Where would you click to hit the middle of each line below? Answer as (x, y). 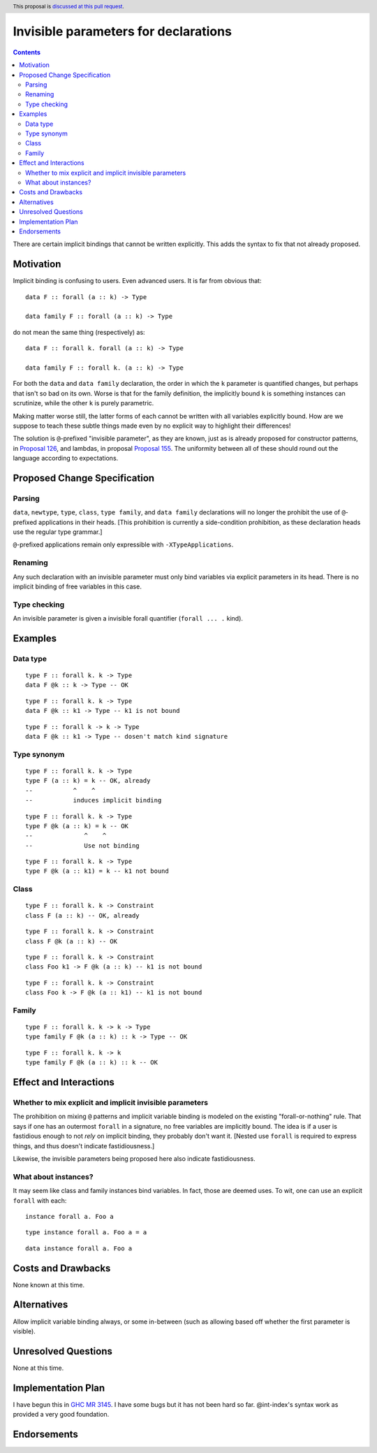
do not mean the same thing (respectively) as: (79, 332)
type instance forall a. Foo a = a (86, 1232)
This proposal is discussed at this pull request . (69, 6)
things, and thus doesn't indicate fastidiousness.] (84, 1145)
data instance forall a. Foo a (79, 1248)
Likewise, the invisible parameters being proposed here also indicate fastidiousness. (134, 1158)
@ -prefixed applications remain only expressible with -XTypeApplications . (123, 544)
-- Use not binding (82, 845)
